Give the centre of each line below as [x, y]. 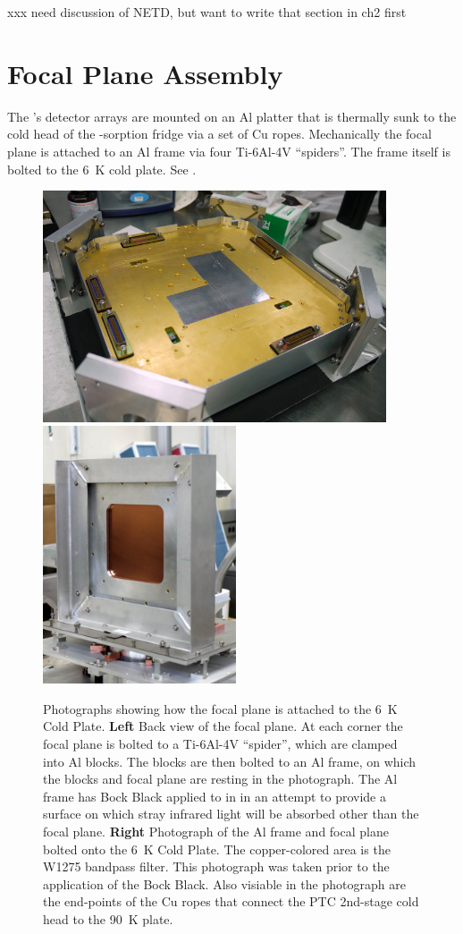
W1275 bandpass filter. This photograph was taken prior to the [216, 866]
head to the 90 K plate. [108, 919]
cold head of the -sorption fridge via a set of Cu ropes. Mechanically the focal [219, 134]
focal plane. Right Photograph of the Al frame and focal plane [216, 832]
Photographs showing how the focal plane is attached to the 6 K [220, 708]
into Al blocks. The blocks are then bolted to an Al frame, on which [230, 761]
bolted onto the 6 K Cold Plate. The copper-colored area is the [217, 849]
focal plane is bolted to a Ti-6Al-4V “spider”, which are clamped [220, 744]
